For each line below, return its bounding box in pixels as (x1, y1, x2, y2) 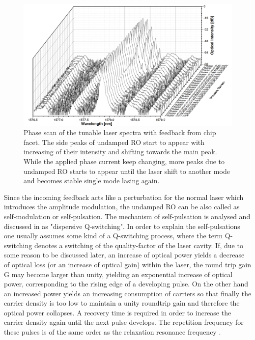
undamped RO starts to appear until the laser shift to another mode (24, 166, 230, 176)
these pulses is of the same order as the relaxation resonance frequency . (4, 327, 221, 337)
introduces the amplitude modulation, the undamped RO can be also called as (4, 201, 240, 212)
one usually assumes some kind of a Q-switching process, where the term (4, 230, 223, 241)
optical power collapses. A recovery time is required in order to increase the (4, 307, 231, 317)
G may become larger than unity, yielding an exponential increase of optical (4, 269, 233, 279)
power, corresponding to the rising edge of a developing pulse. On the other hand (4, 279, 249, 289)
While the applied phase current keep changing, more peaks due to (24, 156, 225, 166)
